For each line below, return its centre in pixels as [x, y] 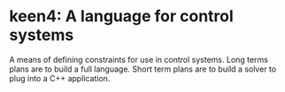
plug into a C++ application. [60, 78]
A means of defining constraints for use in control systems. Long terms [139, 59]
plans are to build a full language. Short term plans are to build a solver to [143, 69]
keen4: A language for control [122, 16]
